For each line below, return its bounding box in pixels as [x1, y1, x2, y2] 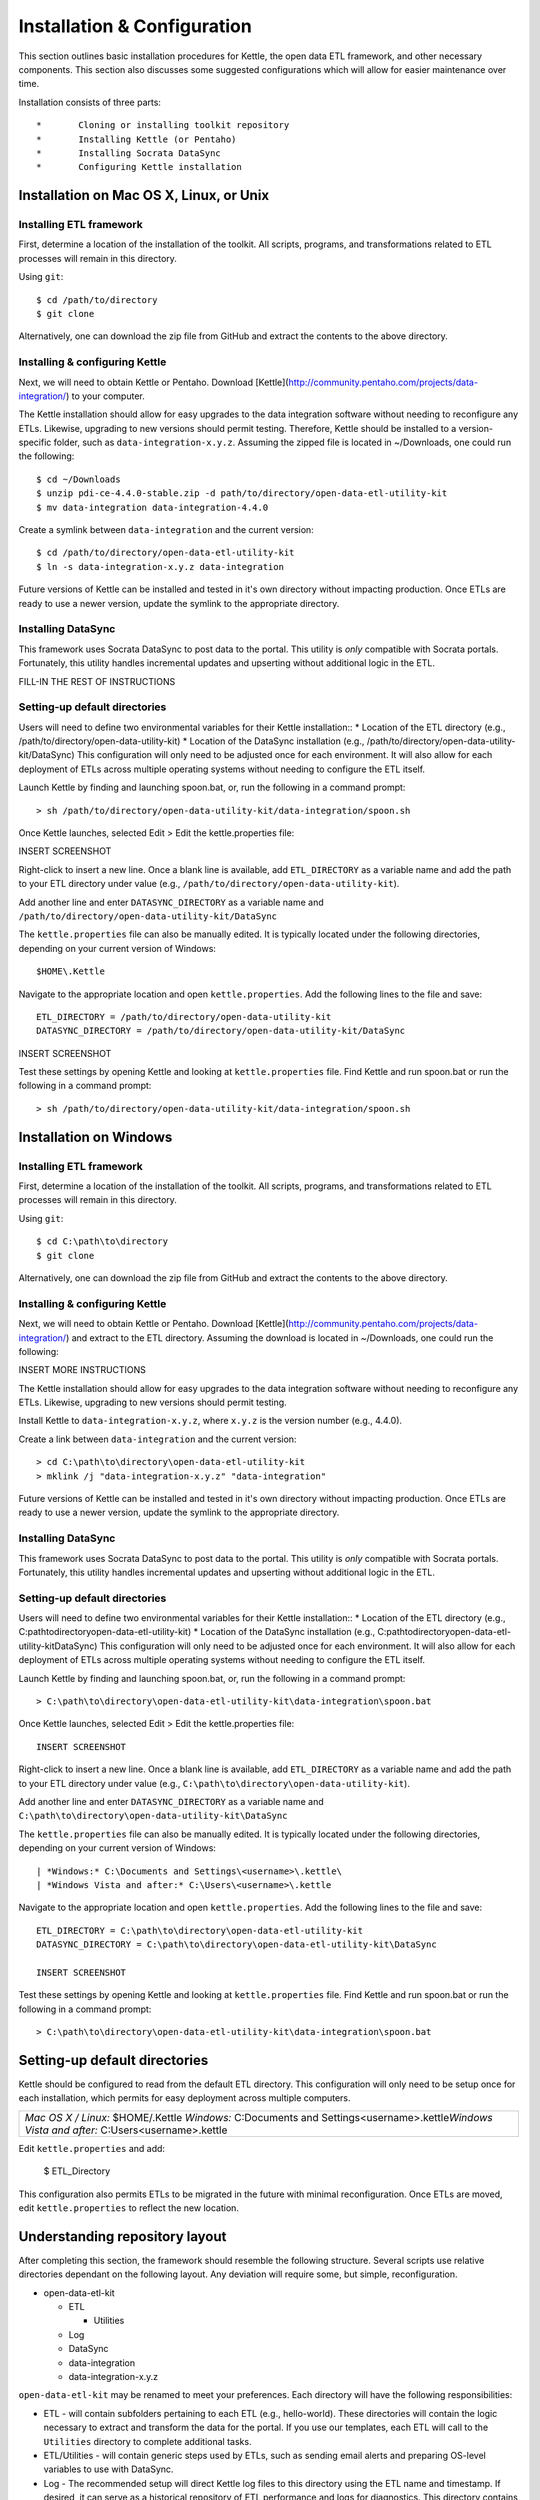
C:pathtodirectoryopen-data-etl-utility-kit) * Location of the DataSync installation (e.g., [18, 1626, 376, 1638]
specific [18, 436, 52, 449]
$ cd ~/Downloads [36, 473, 121, 485]
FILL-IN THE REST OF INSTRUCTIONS [18, 675, 176, 687]
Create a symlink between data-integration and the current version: [18, 524, 314, 536]
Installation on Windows [18, 1128, 173, 1145]
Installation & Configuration [18, 15, 252, 37]
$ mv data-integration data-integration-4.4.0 [36, 501, 269, 513]
